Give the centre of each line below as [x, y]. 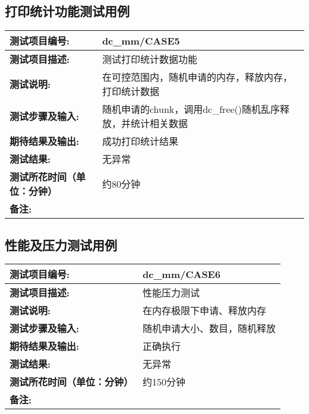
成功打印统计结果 [140, 141]
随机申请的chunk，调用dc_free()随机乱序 [191, 109]
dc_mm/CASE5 [141, 40]
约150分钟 [164, 382]
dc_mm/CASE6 [182, 274]
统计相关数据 [159, 124]
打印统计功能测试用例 [67, 11]
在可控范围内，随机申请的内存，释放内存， [197, 77]
